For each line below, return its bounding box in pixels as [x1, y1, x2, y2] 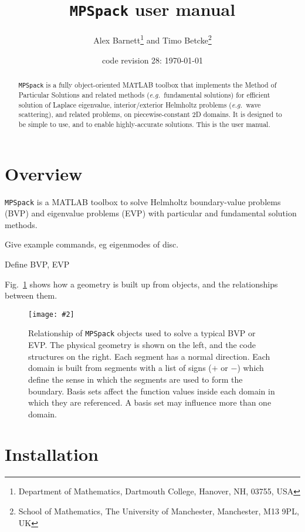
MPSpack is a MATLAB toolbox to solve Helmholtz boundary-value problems [5, 195, 281, 208]
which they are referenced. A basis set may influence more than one [28, 396, 272, 409]
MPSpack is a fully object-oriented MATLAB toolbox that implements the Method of [18, 79, 277, 89]
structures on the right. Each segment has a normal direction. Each [28, 350, 270, 362]
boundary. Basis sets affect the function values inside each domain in [28, 384, 275, 397]
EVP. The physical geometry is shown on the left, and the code [28, 339, 256, 351]
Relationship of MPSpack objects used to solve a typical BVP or [28, 327, 256, 339]
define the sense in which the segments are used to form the [28, 373, 243, 385]
